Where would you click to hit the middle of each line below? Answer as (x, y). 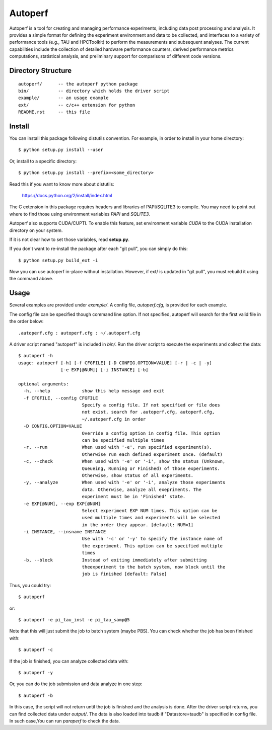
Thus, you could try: (30, 585)
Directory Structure (41, 70)
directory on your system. (36, 230)
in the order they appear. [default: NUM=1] (138, 525)
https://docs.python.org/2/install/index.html (67, 195)
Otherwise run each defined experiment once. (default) (152, 454)
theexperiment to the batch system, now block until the (154, 567)
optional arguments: (44, 384)
